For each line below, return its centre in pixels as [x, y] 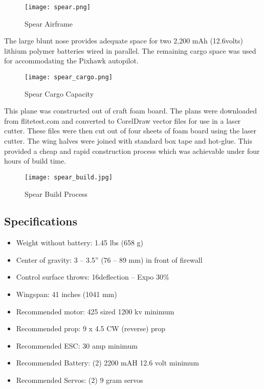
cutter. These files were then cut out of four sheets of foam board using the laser [130, 131]
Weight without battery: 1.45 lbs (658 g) [80, 243]
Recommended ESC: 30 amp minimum [77, 345]
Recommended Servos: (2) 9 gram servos [80, 380]
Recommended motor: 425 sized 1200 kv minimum [95, 311]
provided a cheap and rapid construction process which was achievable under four [132, 151]
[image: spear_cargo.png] [69, 77]
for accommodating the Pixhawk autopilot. [71, 61]
